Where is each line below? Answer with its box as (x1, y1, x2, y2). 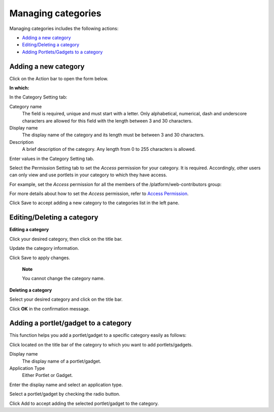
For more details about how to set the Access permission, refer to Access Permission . (9, 191, 189, 197)
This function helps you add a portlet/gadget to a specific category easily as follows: (9, 332, 187, 338)
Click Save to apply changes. (9, 255, 71, 261)
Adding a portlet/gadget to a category (9, 319, 132, 328)
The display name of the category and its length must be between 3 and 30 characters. (22, 132, 205, 138)
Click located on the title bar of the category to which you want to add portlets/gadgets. (9, 341, 193, 347)
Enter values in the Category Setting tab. (9, 155, 94, 162)
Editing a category (9, 227, 49, 233)
